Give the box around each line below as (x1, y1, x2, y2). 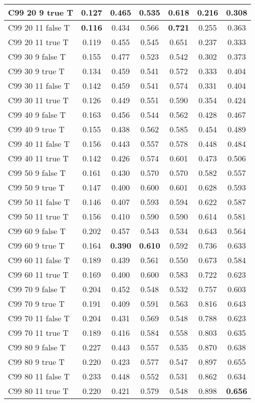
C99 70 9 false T (8, 283, 66, 295)
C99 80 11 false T (8, 370, 70, 382)
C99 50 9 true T (8, 181, 65, 193)
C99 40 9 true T (8, 123, 65, 135)
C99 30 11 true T (8, 94, 69, 106)
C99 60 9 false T (8, 225, 66, 237)
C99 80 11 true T (8, 385, 69, 396)
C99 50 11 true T (8, 211, 69, 222)
